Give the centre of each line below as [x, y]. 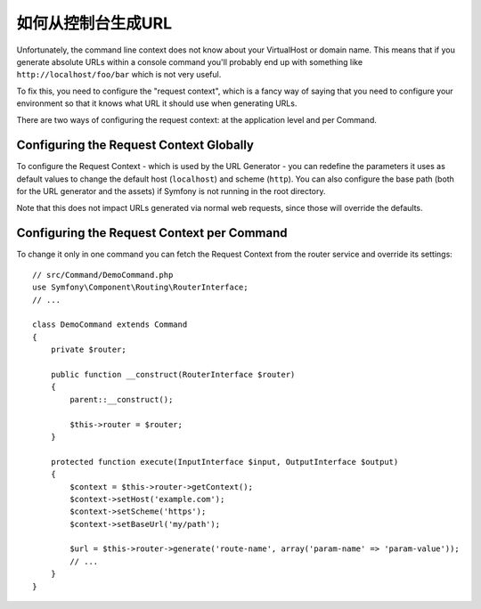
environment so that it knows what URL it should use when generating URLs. [157, 103]
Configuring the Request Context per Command [152, 233]
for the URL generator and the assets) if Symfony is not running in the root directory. [171, 191]
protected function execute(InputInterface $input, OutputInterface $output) [224, 462]
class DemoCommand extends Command [110, 325]
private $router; [88, 350]
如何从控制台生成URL [94, 23]
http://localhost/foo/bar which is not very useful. [119, 75]
